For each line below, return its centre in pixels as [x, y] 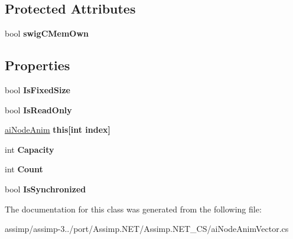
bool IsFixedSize [38, 90]
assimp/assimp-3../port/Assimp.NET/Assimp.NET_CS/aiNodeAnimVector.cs [147, 229]
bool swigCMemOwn [47, 33]
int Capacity [30, 149]
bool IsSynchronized [45, 189]
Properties [38, 65]
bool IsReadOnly [38, 109]
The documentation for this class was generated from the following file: [133, 209]
